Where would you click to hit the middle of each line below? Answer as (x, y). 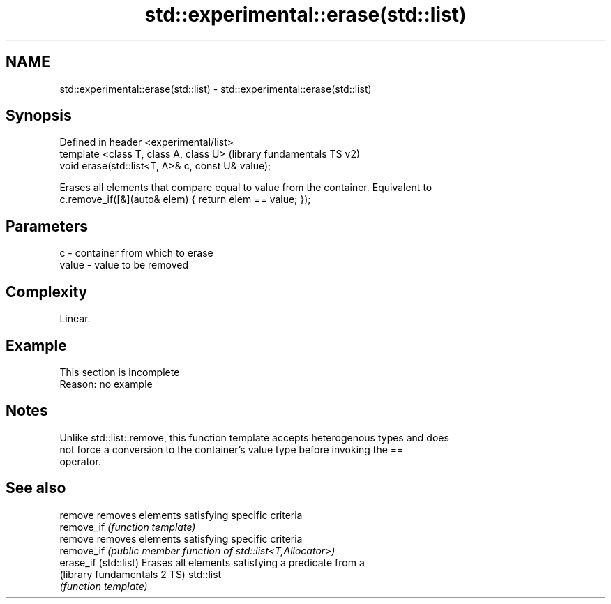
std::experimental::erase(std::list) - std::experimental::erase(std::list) (216, 89)
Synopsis (39, 116)
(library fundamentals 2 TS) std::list (141, 574)
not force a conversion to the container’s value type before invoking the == (232, 449)
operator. (80, 461)
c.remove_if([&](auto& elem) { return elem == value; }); (185, 199)
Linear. (75, 319)
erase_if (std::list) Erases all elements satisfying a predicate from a (212, 562)
